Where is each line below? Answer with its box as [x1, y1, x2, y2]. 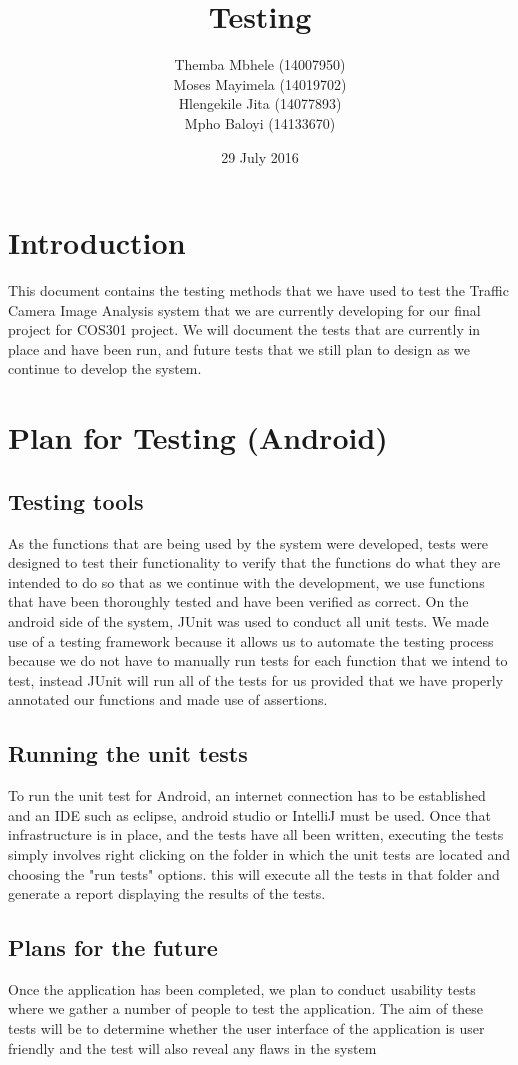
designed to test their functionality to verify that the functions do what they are [8, 552, 501, 573]
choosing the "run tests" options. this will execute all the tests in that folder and [8, 863, 500, 884]
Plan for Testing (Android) [8, 417, 388, 458]
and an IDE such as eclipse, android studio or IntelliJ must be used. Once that [8, 804, 491, 825]
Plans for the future [8, 932, 218, 963]
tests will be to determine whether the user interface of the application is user [8, 1018, 485, 1039]
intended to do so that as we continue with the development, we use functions [8, 571, 485, 592]
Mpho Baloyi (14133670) [184, 112, 336, 133]
